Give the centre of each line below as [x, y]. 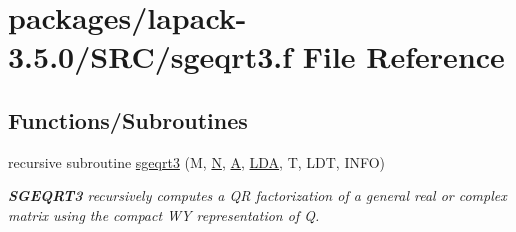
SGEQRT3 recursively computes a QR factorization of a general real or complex [257, 195]
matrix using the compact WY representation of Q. [164, 214]
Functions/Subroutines [128, 119]
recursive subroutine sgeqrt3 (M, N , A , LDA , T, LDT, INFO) [197, 161]
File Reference [403, 56]
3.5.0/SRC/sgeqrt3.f [150, 56]
